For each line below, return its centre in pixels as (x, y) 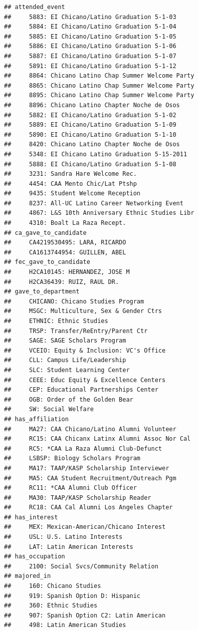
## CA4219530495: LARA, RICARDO (65, 243)
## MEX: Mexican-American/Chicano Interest (85, 527)
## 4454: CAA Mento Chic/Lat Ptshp (70, 184)
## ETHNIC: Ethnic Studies (56, 321)
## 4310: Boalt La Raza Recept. (65, 223)
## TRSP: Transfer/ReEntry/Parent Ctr (76, 331)
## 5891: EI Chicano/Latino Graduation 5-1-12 (90, 66)
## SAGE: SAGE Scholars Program (65, 341)
